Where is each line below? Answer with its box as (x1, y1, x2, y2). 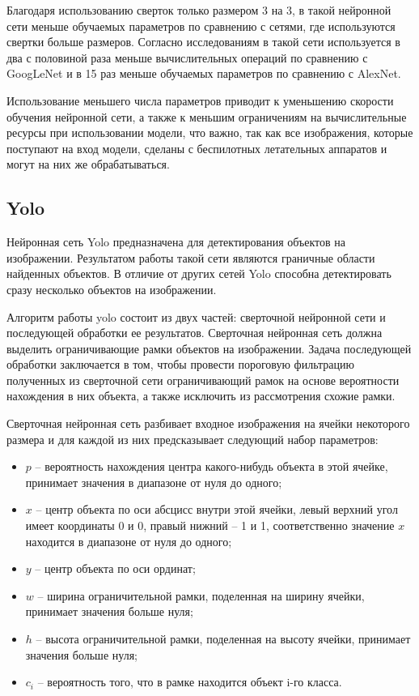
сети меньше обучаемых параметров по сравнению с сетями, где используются (6, 17, 396, 34)
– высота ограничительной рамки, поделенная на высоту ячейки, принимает (36, 630, 411, 647)
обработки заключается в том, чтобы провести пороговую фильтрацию (6, 356, 354, 373)
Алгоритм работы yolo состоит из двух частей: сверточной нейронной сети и (6, 308, 386, 325)
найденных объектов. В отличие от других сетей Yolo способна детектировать (6, 265, 391, 282)
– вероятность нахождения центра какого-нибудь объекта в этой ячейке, (35, 458, 388, 475)
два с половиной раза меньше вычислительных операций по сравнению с (6, 49, 368, 66)
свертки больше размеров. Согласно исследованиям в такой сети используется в (6, 33, 400, 50)
